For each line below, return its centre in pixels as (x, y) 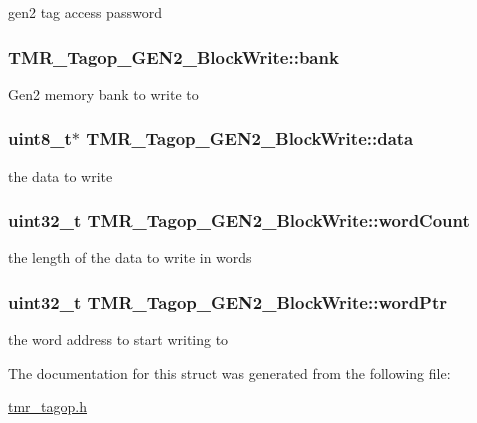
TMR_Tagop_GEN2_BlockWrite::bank (173, 56)
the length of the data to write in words (130, 257)
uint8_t (40, 138)
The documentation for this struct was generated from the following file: (229, 372)
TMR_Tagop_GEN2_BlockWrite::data (250, 138)
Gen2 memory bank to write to (103, 93)
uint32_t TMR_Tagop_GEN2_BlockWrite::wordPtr (228, 301)
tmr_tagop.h (48, 406)
